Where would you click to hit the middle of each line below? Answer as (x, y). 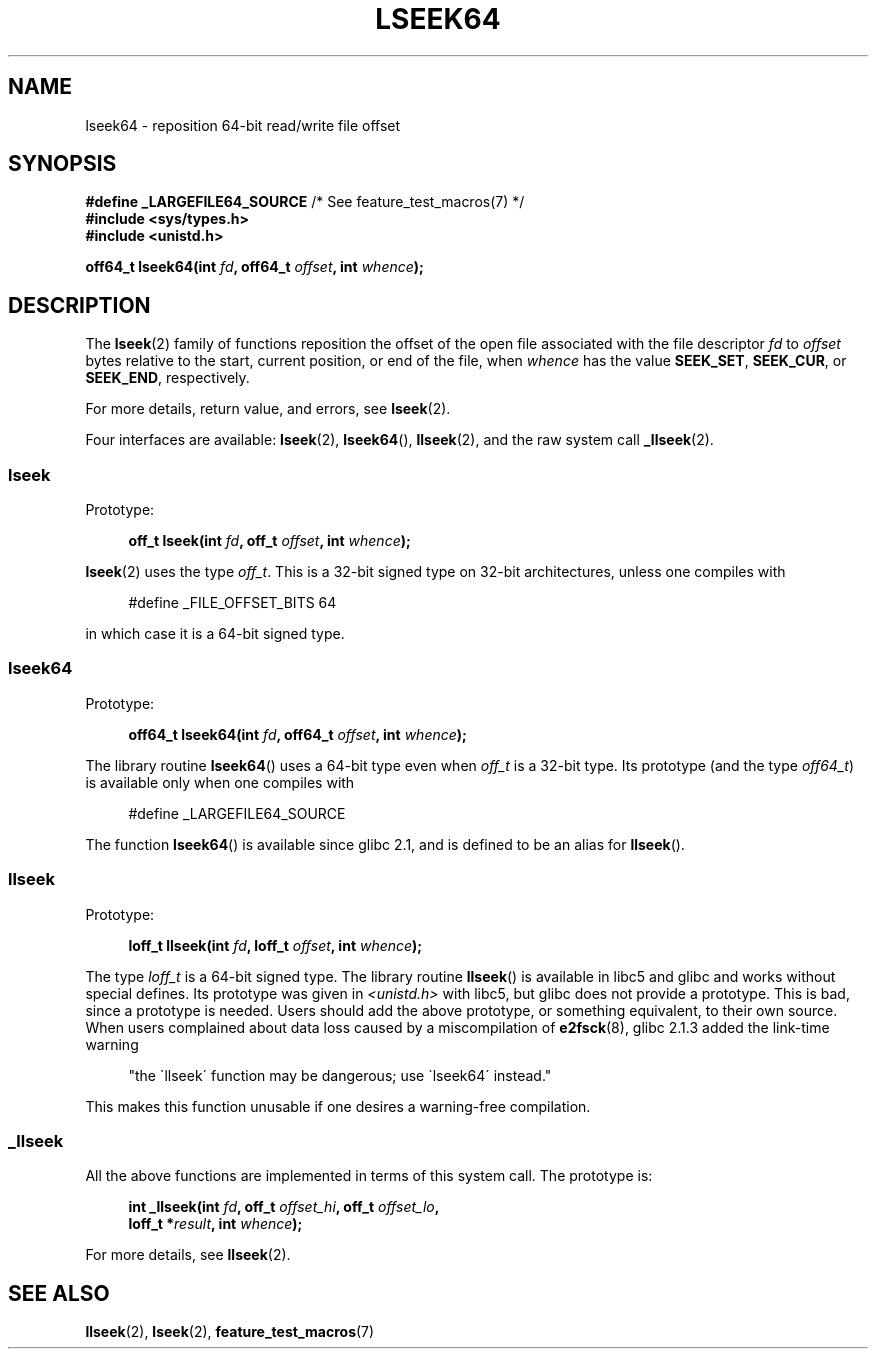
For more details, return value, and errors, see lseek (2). (268, 409)
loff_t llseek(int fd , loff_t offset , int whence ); (275, 945)
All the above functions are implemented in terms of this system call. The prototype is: (369, 1176)
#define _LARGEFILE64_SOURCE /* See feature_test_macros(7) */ (305, 202)
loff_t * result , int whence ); (215, 1224)
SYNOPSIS (62, 164)
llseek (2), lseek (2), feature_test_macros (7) (230, 1332)
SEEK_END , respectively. (167, 378)
